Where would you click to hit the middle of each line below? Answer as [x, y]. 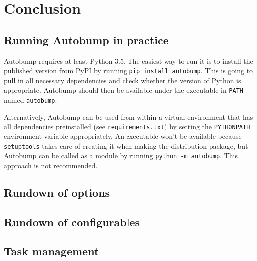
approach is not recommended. [51, 165]
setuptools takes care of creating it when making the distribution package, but [126, 146]
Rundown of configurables [72, 221]
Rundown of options [57, 192]
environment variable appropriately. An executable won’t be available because [123, 136]
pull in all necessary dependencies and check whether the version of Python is [123, 80]
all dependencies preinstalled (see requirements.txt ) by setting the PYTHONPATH [127, 126]
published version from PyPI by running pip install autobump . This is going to [128, 70]
